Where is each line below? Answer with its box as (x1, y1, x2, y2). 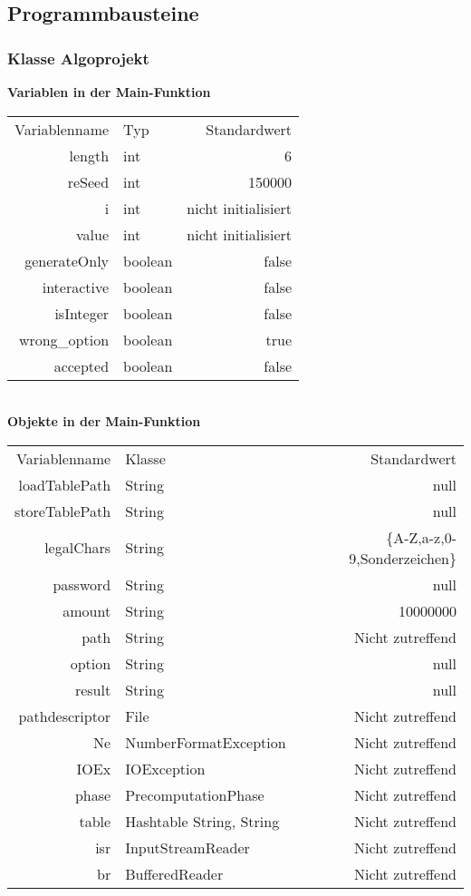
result (74, 678, 111, 700)
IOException (125, 757, 206, 779)
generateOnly (24, 249, 110, 271)
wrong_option (18, 328, 110, 350)
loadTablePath (18, 473, 111, 495)
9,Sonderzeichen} (349, 547, 457, 569)
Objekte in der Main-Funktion (7, 412, 201, 431)
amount (62, 599, 111, 621)
